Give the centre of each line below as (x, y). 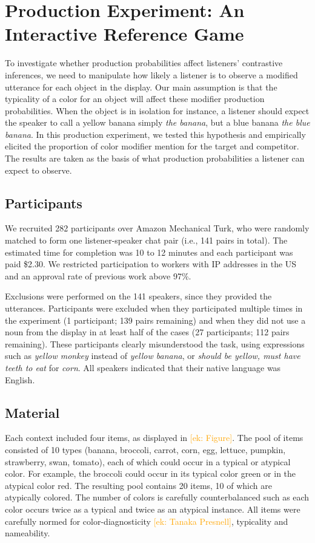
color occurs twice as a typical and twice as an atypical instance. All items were (153, 509)
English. (20, 379)
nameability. (28, 533)
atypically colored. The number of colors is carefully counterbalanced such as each (157, 497)
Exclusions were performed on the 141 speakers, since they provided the (138, 296)
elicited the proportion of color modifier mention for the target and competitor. (152, 146)
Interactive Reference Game (124, 34)
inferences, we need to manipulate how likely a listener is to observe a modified (151, 74)
